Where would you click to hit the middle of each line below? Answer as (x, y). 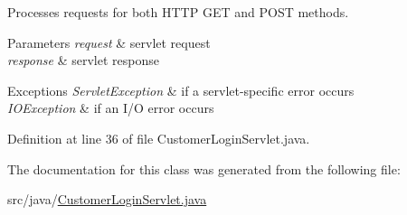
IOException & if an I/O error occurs (111, 108)
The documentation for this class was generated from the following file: (204, 168)
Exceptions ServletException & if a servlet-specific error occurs (181, 90)
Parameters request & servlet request (109, 42)
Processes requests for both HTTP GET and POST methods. (178, 12)
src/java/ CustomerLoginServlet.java (107, 199)
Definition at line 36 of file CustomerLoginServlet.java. (159, 138)
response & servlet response (83, 60)
